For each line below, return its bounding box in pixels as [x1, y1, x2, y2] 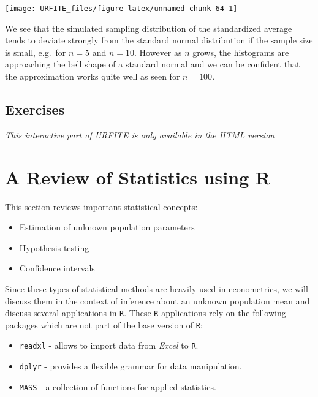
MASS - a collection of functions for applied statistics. [19, 380, 216, 393]
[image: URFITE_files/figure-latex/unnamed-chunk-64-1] [5, 4, 238, 13]
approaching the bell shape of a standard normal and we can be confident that [5, 58, 300, 70]
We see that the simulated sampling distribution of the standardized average [5, 21, 292, 34]
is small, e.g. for [5, 45, 66, 58]
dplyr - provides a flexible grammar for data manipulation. [19, 360, 242, 372]
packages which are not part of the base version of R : [5, 318, 203, 331]
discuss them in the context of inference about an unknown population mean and [5, 294, 310, 307]
